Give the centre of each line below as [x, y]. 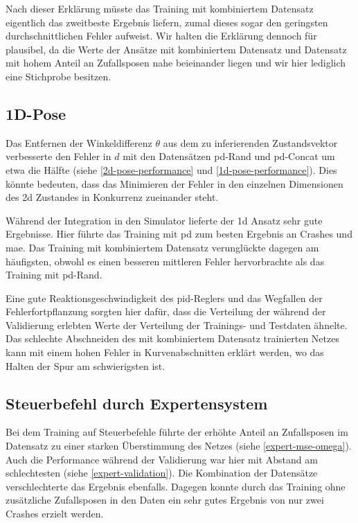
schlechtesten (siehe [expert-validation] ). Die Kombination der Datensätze [162, 473]
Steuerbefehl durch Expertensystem [137, 403]
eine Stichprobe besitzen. [59, 76]
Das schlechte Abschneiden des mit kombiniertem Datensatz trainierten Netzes [172, 338]
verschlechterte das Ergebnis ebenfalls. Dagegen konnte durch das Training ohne [176, 486]
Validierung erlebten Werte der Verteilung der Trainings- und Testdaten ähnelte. [177, 325]
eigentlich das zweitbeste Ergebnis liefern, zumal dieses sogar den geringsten [167, 22]
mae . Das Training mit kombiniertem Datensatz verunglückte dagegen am [162, 247]
